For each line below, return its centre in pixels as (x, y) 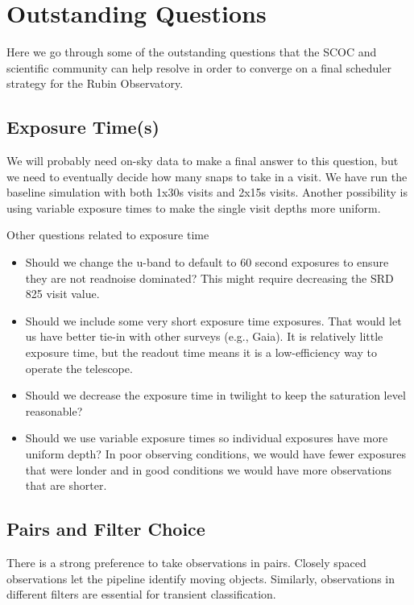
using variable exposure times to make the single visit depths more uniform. (194, 207)
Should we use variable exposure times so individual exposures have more (207, 438)
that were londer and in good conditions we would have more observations (209, 469)
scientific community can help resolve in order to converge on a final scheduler (199, 67)
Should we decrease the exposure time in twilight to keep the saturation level (215, 395)
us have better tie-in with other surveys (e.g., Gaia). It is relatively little (204, 336)
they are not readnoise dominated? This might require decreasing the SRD (209, 278)
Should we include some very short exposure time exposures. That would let (213, 320)
